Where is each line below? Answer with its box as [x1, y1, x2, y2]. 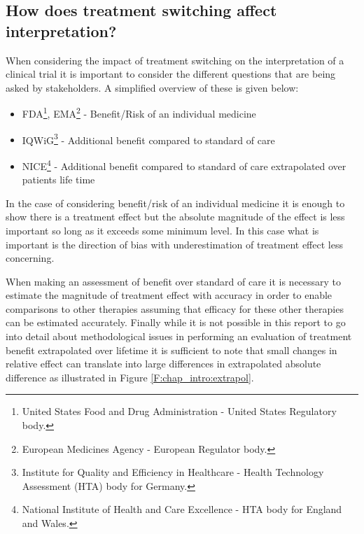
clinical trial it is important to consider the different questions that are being [6, 66, 336, 81]
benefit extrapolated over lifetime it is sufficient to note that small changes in [6, 342, 337, 357]
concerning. [6, 251, 55, 265]
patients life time [22, 172, 95, 187]
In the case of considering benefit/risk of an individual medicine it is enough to [6, 195, 345, 210]
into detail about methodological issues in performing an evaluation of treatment [6, 329, 352, 344]
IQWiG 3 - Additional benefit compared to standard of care [22, 130, 275, 147]
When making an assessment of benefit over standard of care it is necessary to [6, 274, 342, 288]
